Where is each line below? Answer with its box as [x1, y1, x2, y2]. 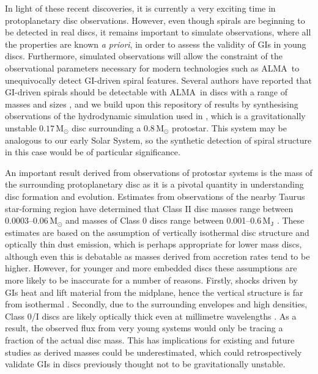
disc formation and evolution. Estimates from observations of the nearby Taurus [5, 189, 305, 202]
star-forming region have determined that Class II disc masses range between [5, 202, 294, 215]
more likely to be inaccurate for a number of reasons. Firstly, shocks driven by [5, 274, 298, 287]
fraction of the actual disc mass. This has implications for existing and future [5, 334, 295, 346]
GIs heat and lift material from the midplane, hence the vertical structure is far [5, 285, 303, 298]
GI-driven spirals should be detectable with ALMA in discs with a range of [5, 86, 288, 98]
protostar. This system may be [172, 121, 287, 134]
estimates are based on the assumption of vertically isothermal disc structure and [5, 226, 309, 238]
